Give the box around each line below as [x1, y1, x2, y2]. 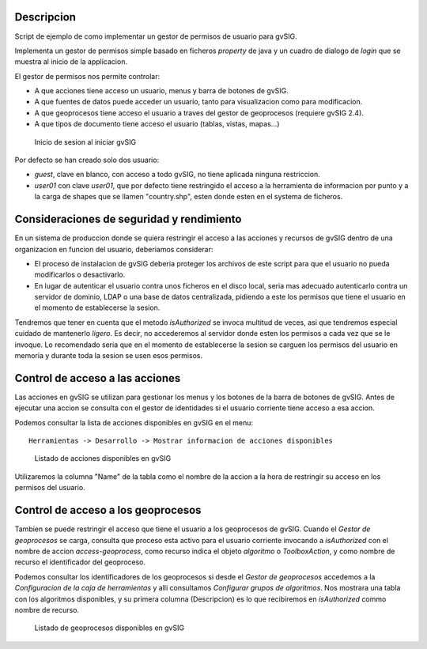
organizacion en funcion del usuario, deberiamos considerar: [14, 244, 213, 254]
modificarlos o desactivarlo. [34, 270, 126, 280]
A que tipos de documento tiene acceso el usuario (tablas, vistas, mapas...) [34, 119, 280, 129]
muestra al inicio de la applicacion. [14, 57, 128, 66]
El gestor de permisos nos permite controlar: [14, 71, 161, 81]
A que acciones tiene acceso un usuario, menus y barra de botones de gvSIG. [34, 86, 289, 96]
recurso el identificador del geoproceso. [14, 557, 146, 567]
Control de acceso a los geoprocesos [14, 504, 202, 517]
